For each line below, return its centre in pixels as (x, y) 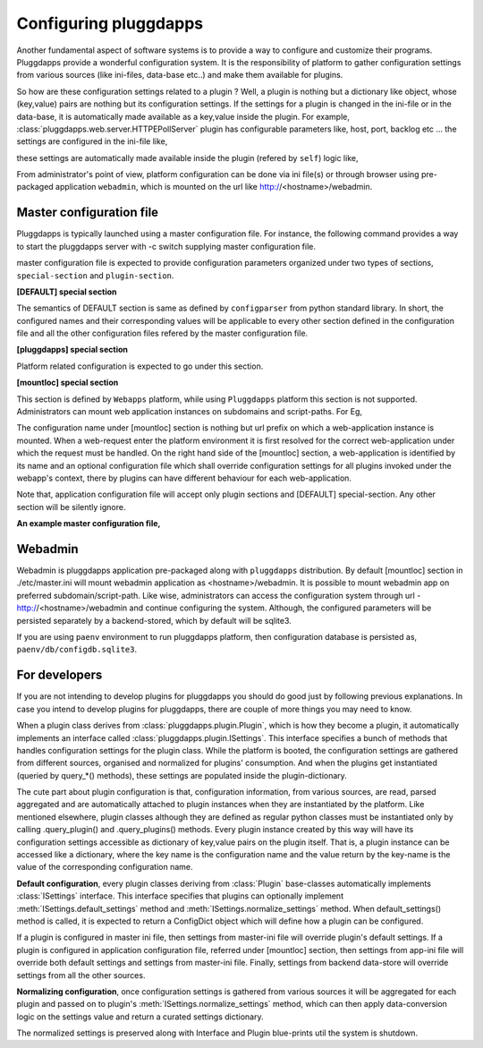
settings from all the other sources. (81, 975)
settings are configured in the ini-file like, (92, 141)
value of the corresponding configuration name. (105, 867)
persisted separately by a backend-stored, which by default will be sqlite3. (154, 620)
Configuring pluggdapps (110, 23)
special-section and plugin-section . (95, 275)
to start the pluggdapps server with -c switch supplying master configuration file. (166, 246)
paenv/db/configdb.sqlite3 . (77, 650)
